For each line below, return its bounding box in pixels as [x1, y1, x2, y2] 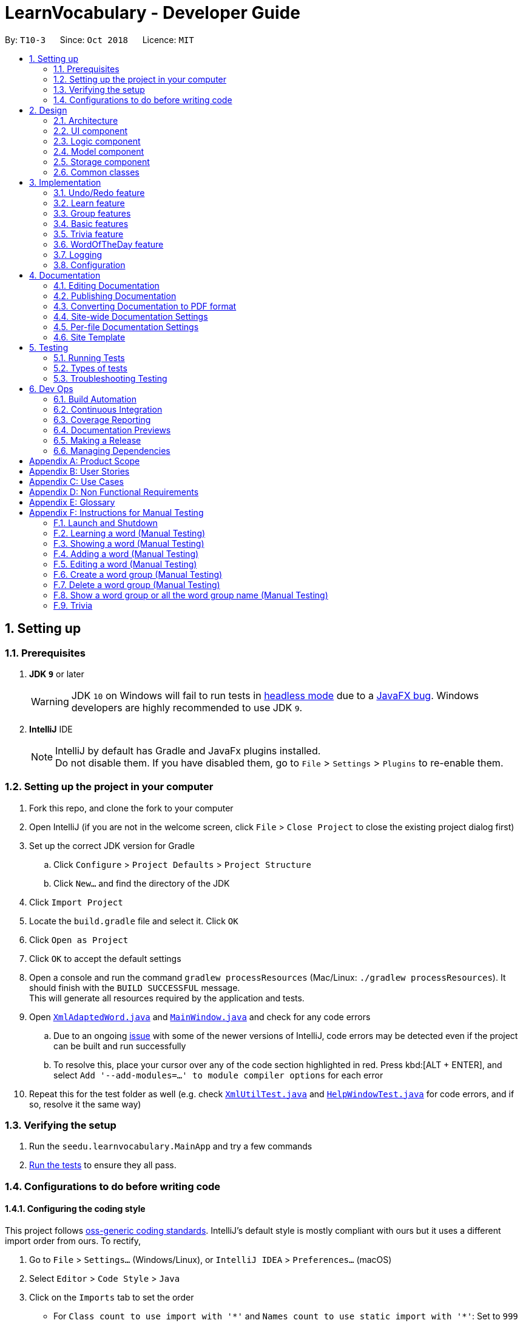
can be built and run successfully [53, 1040, 186, 1051]
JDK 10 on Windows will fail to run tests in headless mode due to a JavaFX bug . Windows [71, 689, 479, 702]
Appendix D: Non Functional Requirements [29, 486, 199, 497]
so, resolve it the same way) [29, 1098, 141, 1109]
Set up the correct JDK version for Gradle [29, 840, 195, 851]
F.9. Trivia [53, 600, 93, 611]
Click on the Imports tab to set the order [29, 1292, 194, 1303]
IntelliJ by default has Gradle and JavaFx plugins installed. [55, 744, 321, 757]
